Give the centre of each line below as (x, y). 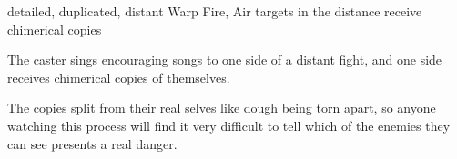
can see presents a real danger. (92, 143)
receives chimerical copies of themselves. (119, 77)
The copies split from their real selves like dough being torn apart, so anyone (222, 108)
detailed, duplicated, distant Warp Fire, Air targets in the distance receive (215, 11)
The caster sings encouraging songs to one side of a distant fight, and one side (225, 60)
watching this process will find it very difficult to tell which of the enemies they (229, 125)
